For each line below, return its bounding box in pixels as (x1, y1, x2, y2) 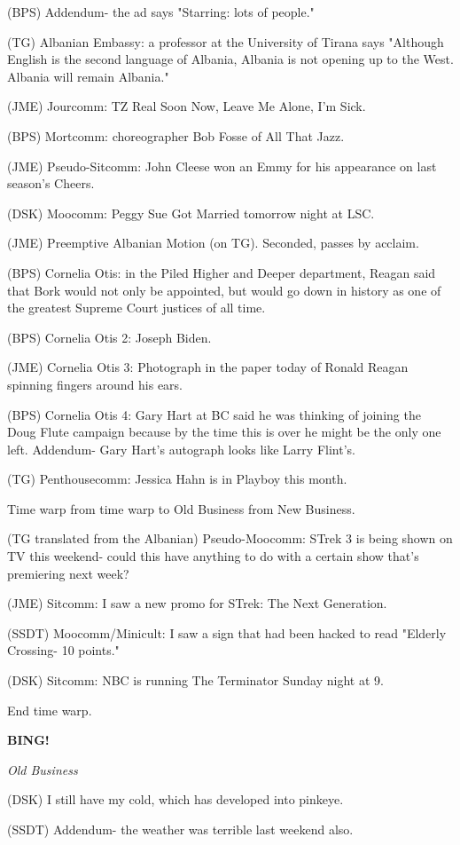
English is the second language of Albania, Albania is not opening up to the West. (7, 50, 454, 68)
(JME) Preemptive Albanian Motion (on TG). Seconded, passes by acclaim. (7, 233, 419, 252)
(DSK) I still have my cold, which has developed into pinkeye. (7, 790, 344, 809)
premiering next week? (7, 564, 129, 582)
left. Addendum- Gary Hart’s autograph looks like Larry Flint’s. (7, 439, 355, 458)
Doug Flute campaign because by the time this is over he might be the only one (7, 422, 441, 441)
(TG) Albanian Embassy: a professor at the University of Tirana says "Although (7, 32, 444, 51)
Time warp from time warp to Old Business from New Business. (7, 499, 355, 517)
